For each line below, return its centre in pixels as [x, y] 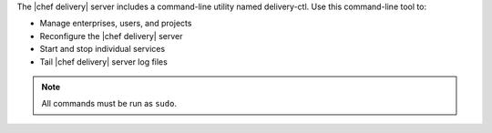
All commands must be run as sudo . [109, 104]
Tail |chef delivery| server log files [103, 61]
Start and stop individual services [102, 49]
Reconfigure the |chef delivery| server [111, 36]
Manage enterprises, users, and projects [116, 24]
